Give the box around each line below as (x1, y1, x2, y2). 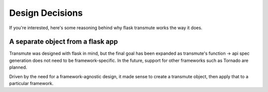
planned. (9, 64, 27, 70)
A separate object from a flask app (9, 38, 118, 46)
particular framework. (9, 81, 54, 87)
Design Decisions (9, 7, 83, 18)
